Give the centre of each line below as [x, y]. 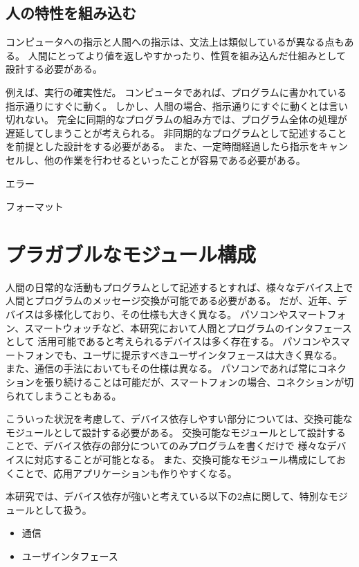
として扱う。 [63, 509]
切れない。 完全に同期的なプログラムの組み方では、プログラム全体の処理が [176, 119]
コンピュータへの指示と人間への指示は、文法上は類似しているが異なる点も [175, 42]
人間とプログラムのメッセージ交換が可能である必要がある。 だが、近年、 [172, 300]
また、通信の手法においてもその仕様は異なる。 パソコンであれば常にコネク [176, 368]
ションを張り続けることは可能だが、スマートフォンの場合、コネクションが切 [180, 382]
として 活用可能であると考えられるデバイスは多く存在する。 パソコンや [168, 341]
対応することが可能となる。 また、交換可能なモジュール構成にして [185, 459]
